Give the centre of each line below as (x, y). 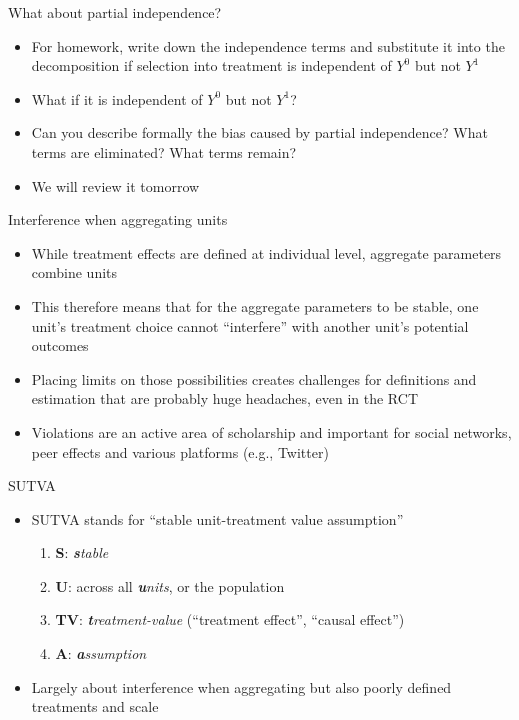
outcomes (60, 345)
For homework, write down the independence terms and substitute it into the (268, 45)
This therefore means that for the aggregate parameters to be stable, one (255, 305)
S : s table (82, 552)
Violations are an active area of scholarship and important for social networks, (271, 431)
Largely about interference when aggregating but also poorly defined (241, 686)
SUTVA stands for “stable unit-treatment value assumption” (217, 518)
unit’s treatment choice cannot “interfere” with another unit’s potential (250, 325)
